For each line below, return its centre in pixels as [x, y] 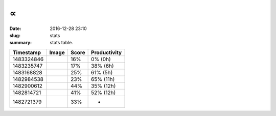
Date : [15, 28]
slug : [15, 35]
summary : [21, 43]
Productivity [107, 52]
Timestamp [27, 52]
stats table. [62, 43]
